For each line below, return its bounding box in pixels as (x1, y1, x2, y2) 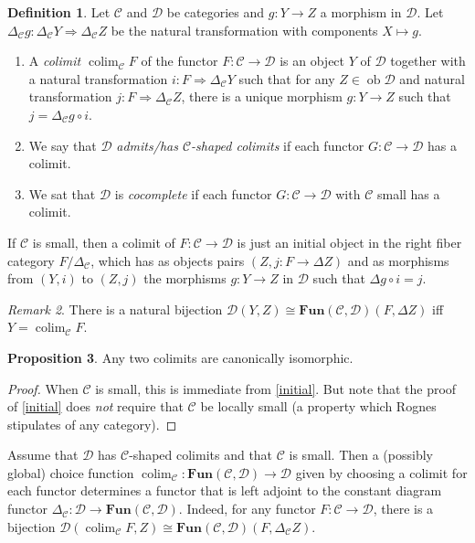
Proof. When (7, 378, 79, 398)
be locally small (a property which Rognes (200, 397, 437, 416)
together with (390, 51, 466, 70)
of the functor (141, 51, 218, 70)
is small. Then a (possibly (289, 445, 433, 464)
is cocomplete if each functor (114, 184, 272, 203)
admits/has (116, 135, 178, 154)
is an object (280, 51, 345, 70)
